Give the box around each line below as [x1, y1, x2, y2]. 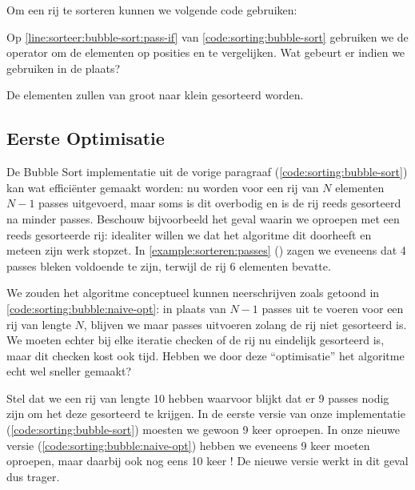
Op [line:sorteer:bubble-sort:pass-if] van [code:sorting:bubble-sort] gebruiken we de [6, 28, 409, 45]
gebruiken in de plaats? [6, 59, 121, 76]
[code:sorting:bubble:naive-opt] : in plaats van [6, 299, 226, 316]
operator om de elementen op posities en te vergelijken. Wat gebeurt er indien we [6, 44, 405, 61]
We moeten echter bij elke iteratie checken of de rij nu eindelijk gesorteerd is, [6, 331, 385, 348]
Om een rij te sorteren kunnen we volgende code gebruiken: [6, 2, 297, 18]
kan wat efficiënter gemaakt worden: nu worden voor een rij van [6, 179, 319, 195]
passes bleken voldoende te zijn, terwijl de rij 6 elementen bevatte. [6, 257, 331, 274]
